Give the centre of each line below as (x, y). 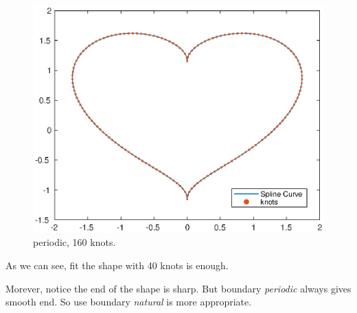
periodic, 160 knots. (74, 242)
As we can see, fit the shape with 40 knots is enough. (117, 265)
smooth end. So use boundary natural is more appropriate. (129, 302)
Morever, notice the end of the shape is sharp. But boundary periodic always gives (178, 288)
